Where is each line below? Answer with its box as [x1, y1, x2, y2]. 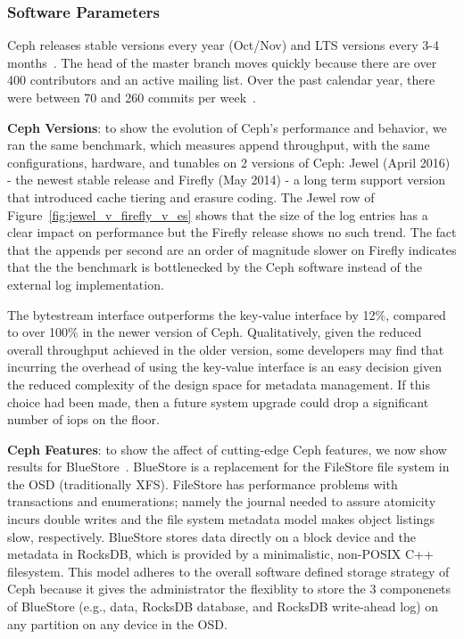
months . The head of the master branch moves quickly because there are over [7, 53, 437, 71]
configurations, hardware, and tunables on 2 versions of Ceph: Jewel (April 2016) [7, 152, 451, 171]
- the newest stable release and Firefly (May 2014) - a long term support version [7, 170, 446, 189]
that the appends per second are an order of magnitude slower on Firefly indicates [7, 240, 457, 258]
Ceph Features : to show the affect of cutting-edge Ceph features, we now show [7, 439, 447, 458]
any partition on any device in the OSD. [7, 614, 228, 633]
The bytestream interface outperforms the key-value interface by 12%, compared [7, 305, 446, 324]
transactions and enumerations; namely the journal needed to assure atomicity [7, 492, 436, 511]
